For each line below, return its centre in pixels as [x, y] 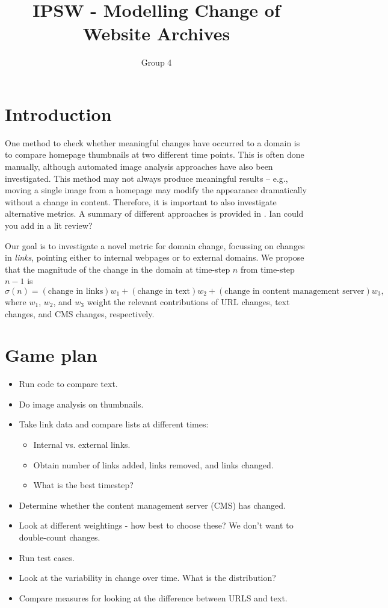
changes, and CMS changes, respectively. [80, 313]
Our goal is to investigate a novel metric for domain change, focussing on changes [155, 245]
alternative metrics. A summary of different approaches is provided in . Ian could [154, 213]
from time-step [267, 269]
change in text [164, 291]
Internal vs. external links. [82, 445]
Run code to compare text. [68, 384]
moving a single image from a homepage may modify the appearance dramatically [156, 190]
